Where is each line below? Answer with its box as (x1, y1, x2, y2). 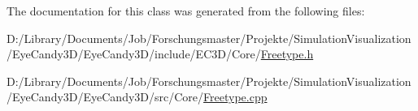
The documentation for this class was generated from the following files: (7, 2, 365, 19)
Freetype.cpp (203, 88, 268, 105)
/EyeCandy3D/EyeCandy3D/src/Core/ (7, 88, 204, 105)
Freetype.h (260, 45, 314, 62)
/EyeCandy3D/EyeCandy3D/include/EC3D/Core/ (7, 45, 261, 62)
